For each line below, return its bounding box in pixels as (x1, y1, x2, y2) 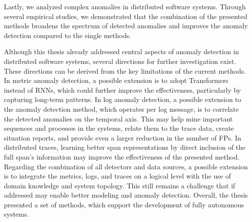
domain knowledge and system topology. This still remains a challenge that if (4, 180, 235, 190)
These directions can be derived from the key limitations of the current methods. (4, 65, 246, 76)
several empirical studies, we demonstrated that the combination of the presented (4, 11, 248, 21)
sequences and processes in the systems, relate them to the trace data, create (4, 123, 234, 133)
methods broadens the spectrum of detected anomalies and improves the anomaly (4, 20, 248, 31)
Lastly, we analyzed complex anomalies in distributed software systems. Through (4, 1, 246, 11)
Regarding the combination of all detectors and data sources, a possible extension (4, 161, 248, 171)
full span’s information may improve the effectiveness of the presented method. (4, 151, 240, 161)
